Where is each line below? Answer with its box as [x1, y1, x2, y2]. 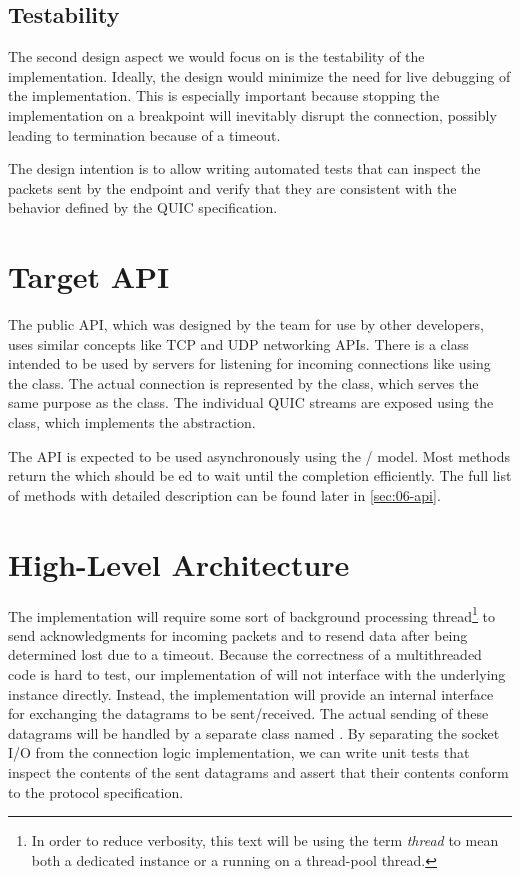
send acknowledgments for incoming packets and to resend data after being [8, 624, 468, 645]
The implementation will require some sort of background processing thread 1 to [8, 602, 496, 626]
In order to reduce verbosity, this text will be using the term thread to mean [31, 830, 499, 851]
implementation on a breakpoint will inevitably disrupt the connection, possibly [8, 104, 497, 125]
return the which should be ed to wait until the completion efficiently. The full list [8, 465, 512, 486]
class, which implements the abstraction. [8, 412, 256, 433]
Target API [8, 256, 170, 297]
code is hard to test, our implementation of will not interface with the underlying [8, 663, 506, 684]
